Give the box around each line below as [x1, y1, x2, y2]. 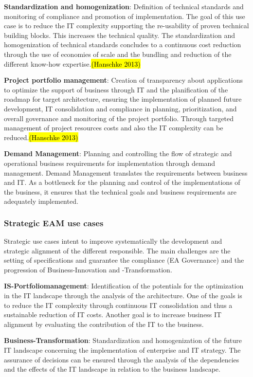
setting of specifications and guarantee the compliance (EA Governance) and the [4, 255, 244, 265]
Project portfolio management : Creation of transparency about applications [4, 75, 243, 85]
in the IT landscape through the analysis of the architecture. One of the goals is [4, 290, 242, 301]
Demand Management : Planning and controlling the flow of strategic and [4, 148, 232, 159]
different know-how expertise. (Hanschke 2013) [4, 58, 141, 69]
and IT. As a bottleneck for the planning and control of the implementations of [4, 177, 240, 187]
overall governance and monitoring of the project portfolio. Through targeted [4, 113, 234, 123]
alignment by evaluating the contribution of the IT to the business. [4, 319, 204, 329]
